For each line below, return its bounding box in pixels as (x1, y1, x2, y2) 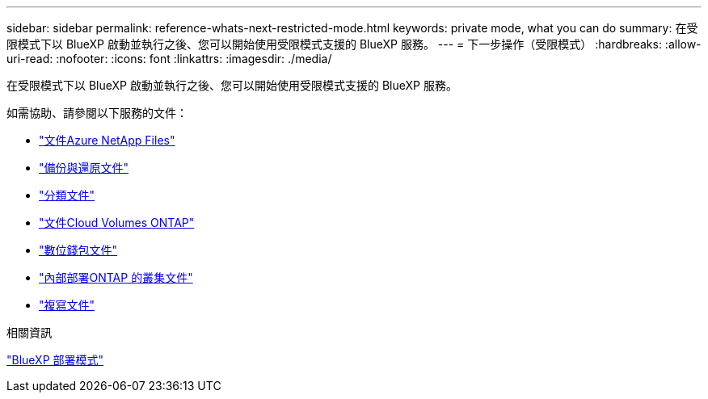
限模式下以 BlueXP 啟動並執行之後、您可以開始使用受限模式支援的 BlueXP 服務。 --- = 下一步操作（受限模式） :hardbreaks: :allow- (6, 37, 702, 51)
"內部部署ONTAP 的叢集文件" (39, 271, 193, 284)
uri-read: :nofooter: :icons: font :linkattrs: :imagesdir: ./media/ (6, 52, 332, 65)
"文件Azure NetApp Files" (39, 133, 175, 147)
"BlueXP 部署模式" (6, 353, 104, 367)
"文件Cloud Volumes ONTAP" (39, 216, 195, 229)
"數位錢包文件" (39, 243, 118, 257)
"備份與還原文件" (39, 161, 129, 174)
